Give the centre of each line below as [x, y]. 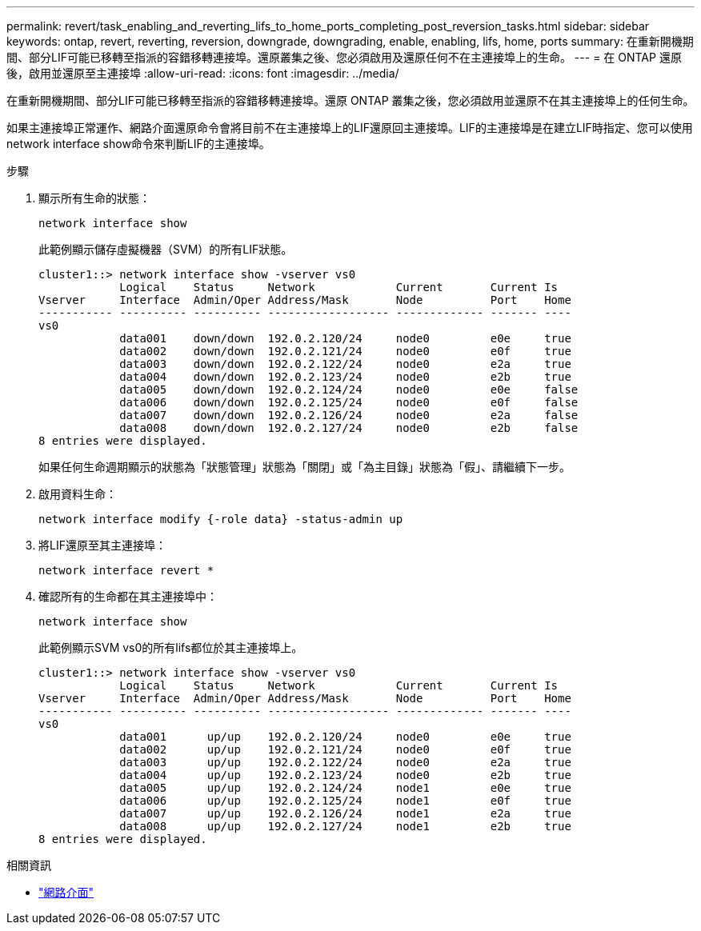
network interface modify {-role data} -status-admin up [221, 519]
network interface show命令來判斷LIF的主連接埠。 [138, 144]
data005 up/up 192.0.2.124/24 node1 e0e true [345, 788]
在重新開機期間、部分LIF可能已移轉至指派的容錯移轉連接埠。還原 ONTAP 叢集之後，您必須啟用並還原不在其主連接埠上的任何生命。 [350, 100]
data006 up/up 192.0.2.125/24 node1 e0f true [345, 801]
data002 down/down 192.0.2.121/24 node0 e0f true [345, 351]
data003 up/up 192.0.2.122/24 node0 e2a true [345, 762]
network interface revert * [126, 570]
